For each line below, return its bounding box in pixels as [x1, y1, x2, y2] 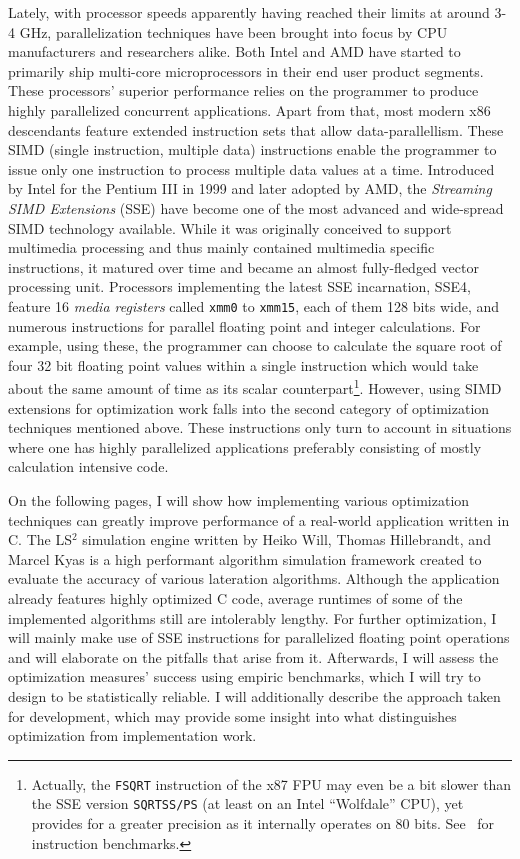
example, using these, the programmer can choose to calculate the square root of [8, 335, 502, 356]
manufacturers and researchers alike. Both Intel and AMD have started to [8, 41, 461, 62]
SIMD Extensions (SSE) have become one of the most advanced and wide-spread [8, 197, 504, 218]
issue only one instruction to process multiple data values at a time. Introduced [8, 158, 495, 179]
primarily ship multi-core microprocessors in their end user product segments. [8, 60, 484, 81]
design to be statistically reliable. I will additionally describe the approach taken [8, 685, 501, 706]
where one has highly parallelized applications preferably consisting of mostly [8, 436, 482, 457]
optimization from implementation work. [8, 725, 257, 746]
